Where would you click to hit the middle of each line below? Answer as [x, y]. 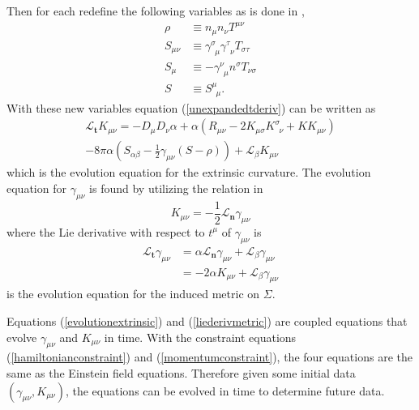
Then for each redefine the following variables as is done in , [156, 11]
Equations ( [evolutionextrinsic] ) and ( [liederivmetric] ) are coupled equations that [207, 321]
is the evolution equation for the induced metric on [133, 294]
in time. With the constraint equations [200, 337]
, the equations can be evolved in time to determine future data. [225, 390]
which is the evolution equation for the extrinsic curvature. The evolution [189, 172]
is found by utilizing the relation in [176, 188]
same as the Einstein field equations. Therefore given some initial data [181, 373]
